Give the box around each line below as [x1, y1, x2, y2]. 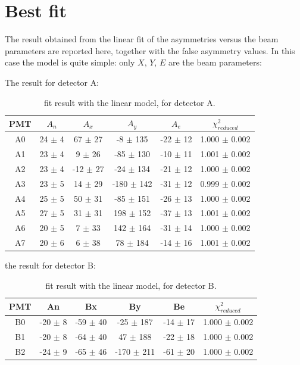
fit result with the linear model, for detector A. [43, 96, 215, 108]
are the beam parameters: [168, 56, 262, 68]
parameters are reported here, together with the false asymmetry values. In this [5, 44, 295, 57]
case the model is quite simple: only [5, 56, 135, 68]
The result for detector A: [5, 76, 99, 88]
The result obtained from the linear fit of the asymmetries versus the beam [5, 33, 279, 45]
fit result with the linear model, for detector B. [45, 279, 217, 291]
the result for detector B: [5, 259, 96, 272]
